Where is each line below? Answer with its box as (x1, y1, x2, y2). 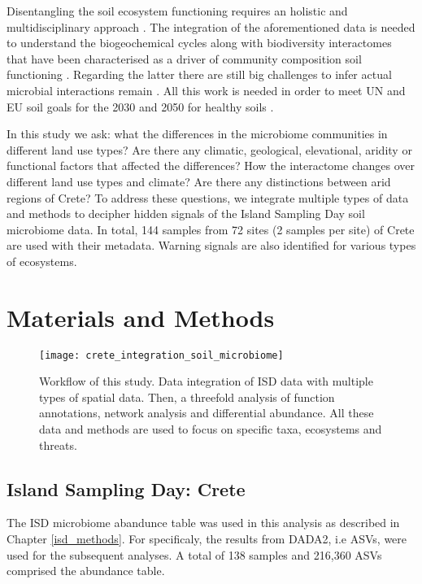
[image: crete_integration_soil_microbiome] (39, 349, 284, 361)
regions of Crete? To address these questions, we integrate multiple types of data (7, 189, 409, 206)
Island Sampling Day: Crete (7, 476, 246, 501)
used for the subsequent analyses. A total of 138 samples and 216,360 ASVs (7, 546, 382, 563)
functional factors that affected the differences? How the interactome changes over (7, 157, 415, 174)
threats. (39, 436, 77, 453)
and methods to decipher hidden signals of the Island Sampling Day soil (7, 205, 365, 222)
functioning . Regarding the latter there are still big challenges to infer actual (7, 66, 392, 83)
